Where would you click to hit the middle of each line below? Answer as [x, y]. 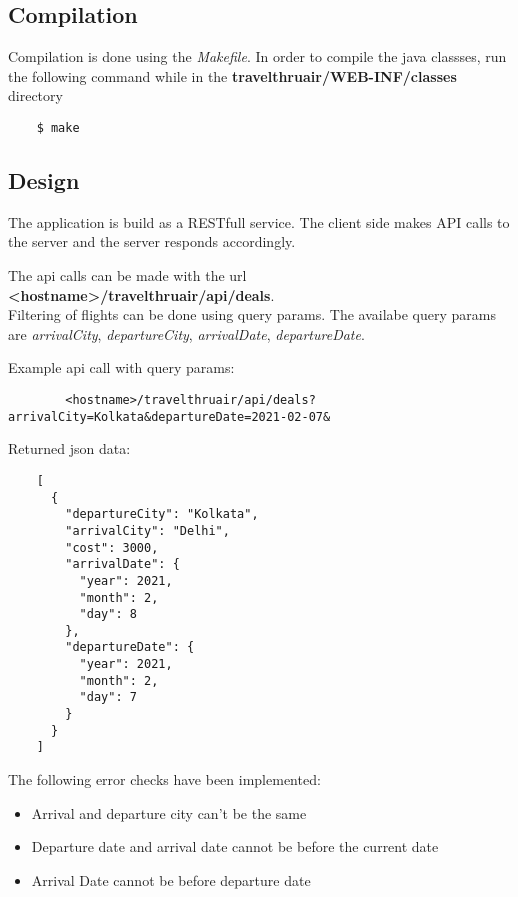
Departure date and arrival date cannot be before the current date [235, 846]
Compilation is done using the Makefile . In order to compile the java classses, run [257, 56]
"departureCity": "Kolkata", [162, 514]
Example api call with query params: [121, 367]
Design [44, 180]
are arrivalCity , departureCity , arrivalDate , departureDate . [186, 333]
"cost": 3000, [112, 547]
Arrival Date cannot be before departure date [171, 879]
